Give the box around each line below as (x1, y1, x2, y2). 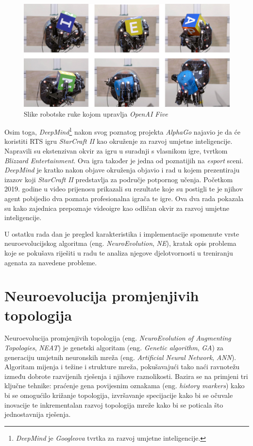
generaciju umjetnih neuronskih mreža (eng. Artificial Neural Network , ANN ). (4, 352, 236, 362)
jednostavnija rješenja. (4, 409, 71, 419)
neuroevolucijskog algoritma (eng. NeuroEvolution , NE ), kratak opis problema (4, 238, 236, 248)
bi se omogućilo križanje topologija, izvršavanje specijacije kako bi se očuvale (4, 390, 233, 400)
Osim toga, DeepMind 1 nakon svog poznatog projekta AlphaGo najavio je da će (4, 125, 240, 137)
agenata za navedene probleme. (4, 257, 97, 267)
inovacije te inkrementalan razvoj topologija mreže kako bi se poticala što (4, 399, 223, 410)
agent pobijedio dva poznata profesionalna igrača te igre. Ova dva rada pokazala (4, 193, 244, 203)
